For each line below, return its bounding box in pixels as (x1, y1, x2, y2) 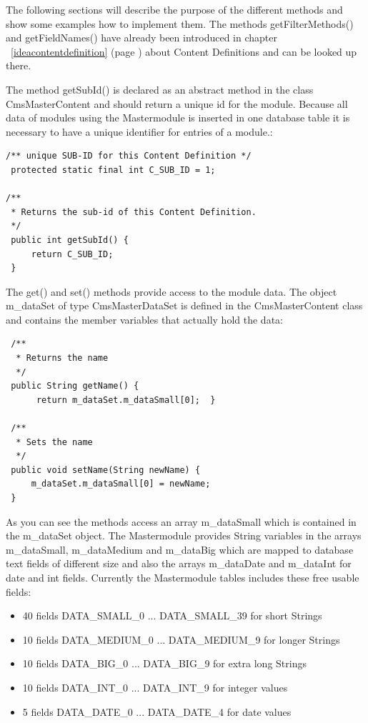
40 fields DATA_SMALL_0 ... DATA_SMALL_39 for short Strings (22, 608, 322, 623)
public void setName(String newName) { (11, 464, 201, 475)
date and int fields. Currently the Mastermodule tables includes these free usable (6, 569, 359, 584)
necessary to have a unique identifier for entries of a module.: (6, 124, 273, 139)
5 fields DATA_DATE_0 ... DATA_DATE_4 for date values (22, 704, 292, 719)
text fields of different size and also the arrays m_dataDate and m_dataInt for (6, 556, 352, 571)
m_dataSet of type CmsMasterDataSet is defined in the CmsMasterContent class (6, 298, 363, 313)
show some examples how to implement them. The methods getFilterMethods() (6, 16, 354, 31)
